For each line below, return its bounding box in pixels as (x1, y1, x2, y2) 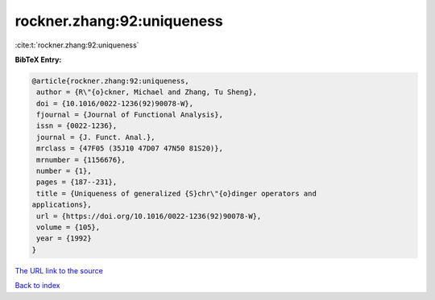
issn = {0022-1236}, (36, 121, 118, 130)
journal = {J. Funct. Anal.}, (36, 133, 156, 142)
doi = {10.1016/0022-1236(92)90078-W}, (36, 99, 193, 108)
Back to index (14, 281, 60, 290)
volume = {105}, (36, 223, 101, 232)
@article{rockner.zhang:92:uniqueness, (31, 76, 189, 85)
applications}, (31, 200, 92, 209)
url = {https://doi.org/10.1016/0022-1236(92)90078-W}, (36, 212, 262, 220)
